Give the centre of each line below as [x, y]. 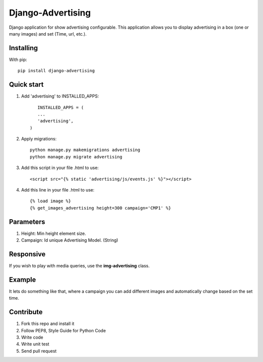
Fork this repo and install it [48, 324]
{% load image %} [50, 201]
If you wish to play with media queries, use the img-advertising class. [79, 266]
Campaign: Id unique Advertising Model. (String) [70, 240]
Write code [32, 337]
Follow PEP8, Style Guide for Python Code [64, 330]
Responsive [27, 254]
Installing [24, 48]
